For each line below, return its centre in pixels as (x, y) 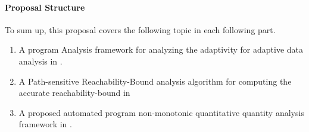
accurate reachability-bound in (74, 93)
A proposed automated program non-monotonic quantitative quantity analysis (161, 112)
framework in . (45, 124)
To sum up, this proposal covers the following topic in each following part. (140, 29)
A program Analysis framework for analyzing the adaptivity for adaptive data (161, 49)
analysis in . (40, 61)
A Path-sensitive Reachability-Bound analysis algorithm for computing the (155, 81)
